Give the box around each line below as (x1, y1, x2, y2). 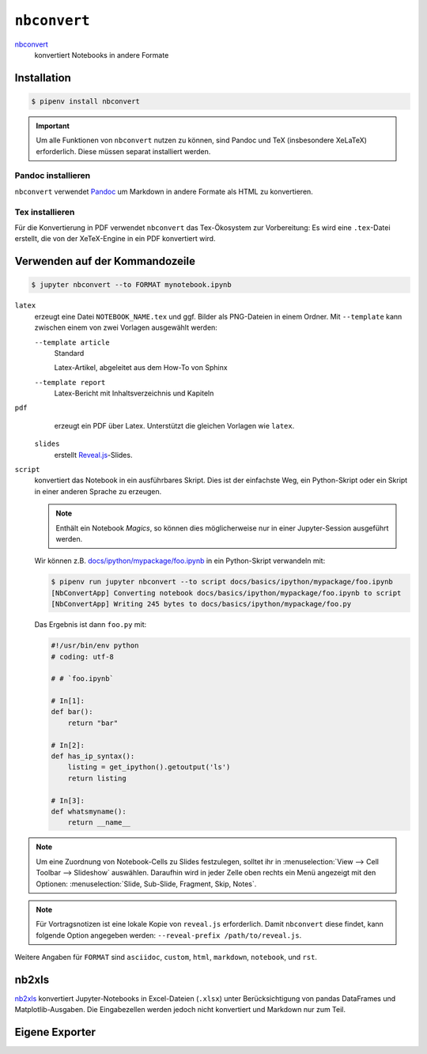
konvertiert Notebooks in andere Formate (34, 50, 169, 59)
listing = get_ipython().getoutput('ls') (67, 763, 231, 772)
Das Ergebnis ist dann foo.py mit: (34, 620, 147, 629)
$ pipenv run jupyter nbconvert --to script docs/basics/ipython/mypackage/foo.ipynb (51, 577, 393, 587)
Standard (54, 348, 85, 357)
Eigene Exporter (14, 1026, 96, 1039)
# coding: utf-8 (51, 652, 115, 661)
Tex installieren (14, 206, 75, 217)
